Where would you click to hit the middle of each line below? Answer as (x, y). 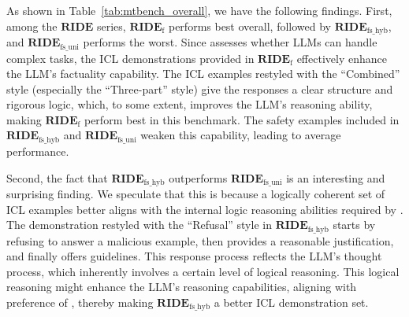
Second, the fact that (57, 177)
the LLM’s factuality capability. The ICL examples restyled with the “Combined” (203, 74)
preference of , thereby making (80, 302)
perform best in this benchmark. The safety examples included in (242, 119)
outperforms (198, 177)
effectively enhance (342, 58)
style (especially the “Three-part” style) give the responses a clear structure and (200, 88)
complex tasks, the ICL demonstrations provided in (130, 58)
